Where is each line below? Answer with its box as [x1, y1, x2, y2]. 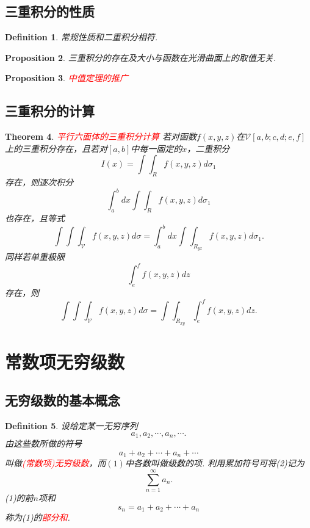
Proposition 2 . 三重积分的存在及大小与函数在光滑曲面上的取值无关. [5, 51, 276, 63]
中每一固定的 [131, 142, 182, 154]
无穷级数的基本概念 [5, 391, 120, 410]
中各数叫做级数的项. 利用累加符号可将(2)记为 [124, 457, 305, 469]
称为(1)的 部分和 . [5, 510, 70, 523]
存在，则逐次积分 [5, 176, 73, 189]
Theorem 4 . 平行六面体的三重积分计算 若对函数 [5, 130, 196, 143]
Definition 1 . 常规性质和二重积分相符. [5, 31, 158, 43]
